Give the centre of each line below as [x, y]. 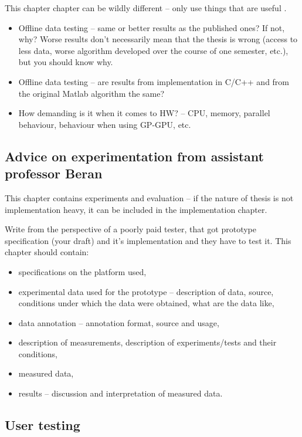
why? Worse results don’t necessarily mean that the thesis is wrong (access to [158, 39]
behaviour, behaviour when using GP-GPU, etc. [105, 124]
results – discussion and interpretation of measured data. [121, 393]
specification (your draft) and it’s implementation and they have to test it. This [148, 240]
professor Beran [54, 173]
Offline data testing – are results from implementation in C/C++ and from [154, 81]
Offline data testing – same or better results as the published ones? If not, [152, 27]
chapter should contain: [47, 252]
